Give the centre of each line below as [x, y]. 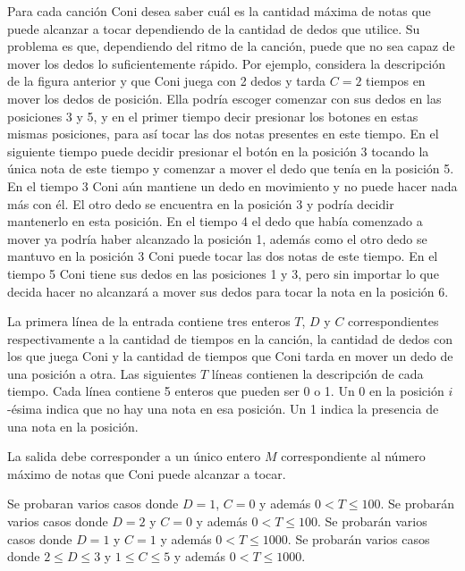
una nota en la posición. [73, 426]
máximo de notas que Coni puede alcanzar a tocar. [147, 473]
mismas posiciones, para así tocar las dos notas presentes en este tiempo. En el [223, 134]
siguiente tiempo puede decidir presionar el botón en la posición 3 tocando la [218, 151]
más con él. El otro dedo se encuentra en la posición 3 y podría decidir [201, 203]
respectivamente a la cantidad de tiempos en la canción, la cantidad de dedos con [230, 338]
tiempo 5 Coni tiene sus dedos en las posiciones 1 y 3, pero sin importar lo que [223, 273]
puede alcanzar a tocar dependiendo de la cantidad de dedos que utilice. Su [214, 28]
